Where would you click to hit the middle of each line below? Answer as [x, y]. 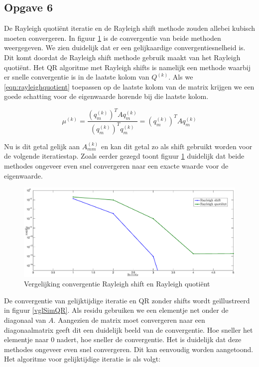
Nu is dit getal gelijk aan [42, 146]
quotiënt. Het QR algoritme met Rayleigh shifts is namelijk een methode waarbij [127, 67]
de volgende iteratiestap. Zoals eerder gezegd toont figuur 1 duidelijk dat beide [124, 156]
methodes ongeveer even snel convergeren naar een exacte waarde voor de [116, 166]
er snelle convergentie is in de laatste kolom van [77, 77]
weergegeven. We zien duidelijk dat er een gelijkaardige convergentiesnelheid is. [125, 47]
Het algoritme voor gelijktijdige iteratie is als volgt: [82, 359]
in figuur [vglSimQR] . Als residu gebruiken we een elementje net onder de [116, 310]
